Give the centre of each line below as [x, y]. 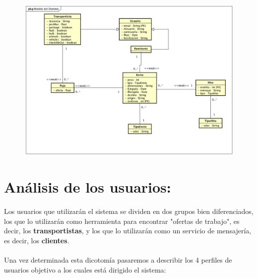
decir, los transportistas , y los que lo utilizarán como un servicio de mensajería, [128, 231]
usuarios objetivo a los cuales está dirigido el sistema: [85, 269]
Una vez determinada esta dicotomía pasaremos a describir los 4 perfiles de [118, 260]
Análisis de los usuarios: [88, 187]
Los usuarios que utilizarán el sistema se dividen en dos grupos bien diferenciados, [129, 211]
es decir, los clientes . [37, 240]
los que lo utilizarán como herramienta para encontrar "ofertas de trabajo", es [122, 221]
